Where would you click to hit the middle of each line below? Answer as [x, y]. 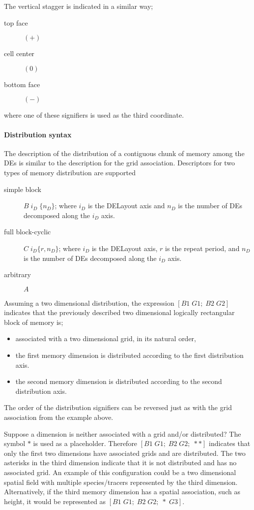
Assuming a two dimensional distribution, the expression [89, 303]
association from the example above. [59, 417]
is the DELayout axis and [126, 206]
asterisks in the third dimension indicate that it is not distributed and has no [120, 462]
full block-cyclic [28, 232]
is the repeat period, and [202, 248]
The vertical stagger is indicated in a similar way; [79, 6]
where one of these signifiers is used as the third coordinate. [94, 115]
